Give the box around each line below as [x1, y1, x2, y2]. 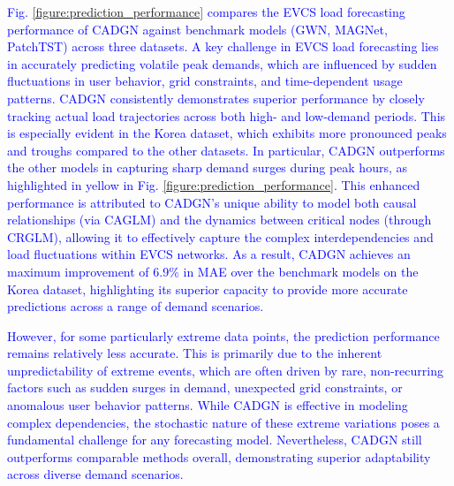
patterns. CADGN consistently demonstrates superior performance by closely [7, 88, 425, 107]
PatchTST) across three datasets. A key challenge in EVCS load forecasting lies [7, 37, 439, 56]
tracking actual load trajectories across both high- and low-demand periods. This [7, 106, 446, 125]
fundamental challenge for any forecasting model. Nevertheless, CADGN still [7, 430, 422, 449]
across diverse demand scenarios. [7, 465, 184, 483]
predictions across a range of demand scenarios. [7, 297, 264, 315]
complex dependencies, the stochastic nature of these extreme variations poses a [7, 413, 440, 431]
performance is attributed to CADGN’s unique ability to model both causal [7, 193, 417, 211]
